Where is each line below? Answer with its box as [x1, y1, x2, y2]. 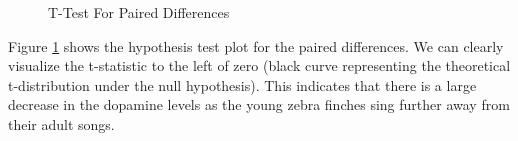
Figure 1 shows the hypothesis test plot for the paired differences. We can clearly [8, 35, 504, 56]
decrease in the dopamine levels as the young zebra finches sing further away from [8, 94, 510, 115]
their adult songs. [8, 113, 115, 134]
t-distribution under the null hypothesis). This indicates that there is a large [8, 74, 477, 95]
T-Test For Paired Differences [48, 2, 230, 22]
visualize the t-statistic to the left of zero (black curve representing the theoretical [8, 55, 511, 76]
